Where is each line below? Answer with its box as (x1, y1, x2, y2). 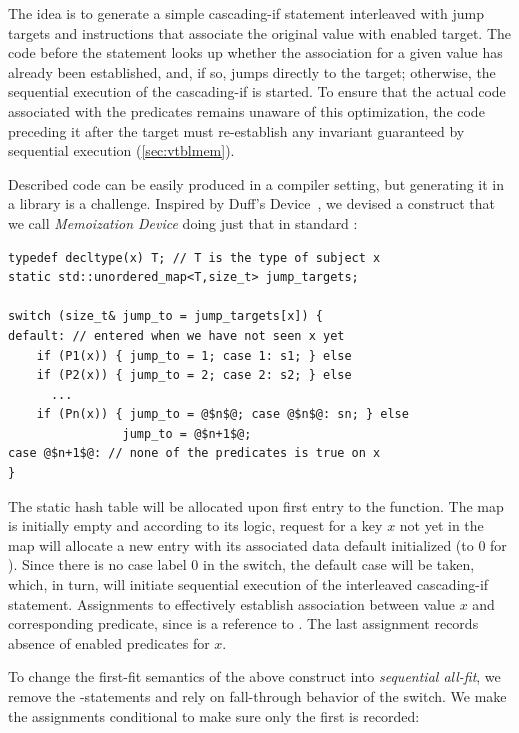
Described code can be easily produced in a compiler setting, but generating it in (8, 173, 505, 194)
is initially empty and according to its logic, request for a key (8, 515, 383, 536)
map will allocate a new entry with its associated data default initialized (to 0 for (8, 534, 507, 555)
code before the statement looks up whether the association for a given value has (8, 42, 503, 63)
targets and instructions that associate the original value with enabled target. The (8, 22, 511, 43)
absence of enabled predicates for (8, 632, 210, 653)
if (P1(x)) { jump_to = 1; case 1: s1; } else (36, 348, 352, 363)
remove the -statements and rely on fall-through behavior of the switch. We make (8, 686, 507, 706)
